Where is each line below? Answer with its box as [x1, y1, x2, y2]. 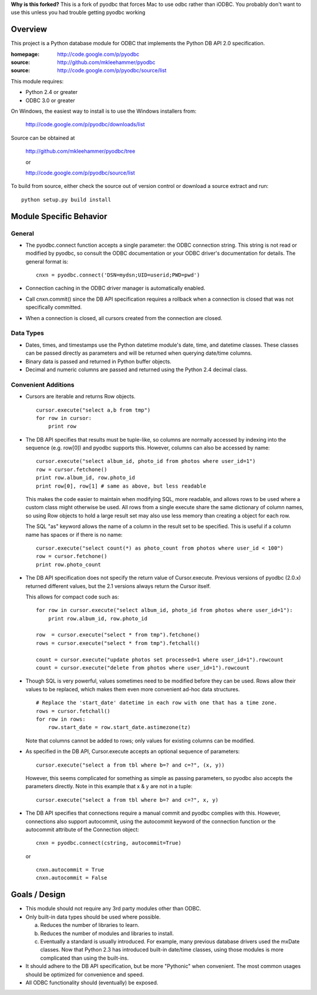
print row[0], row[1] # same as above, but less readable [36, 482, 207, 489]
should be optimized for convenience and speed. [25, 971, 144, 978]
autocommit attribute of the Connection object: [25, 826, 139, 833]
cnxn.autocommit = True [36, 866, 104, 873]
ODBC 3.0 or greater [25, 97, 76, 104]
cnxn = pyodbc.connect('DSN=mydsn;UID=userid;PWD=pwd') [36, 272, 200, 278]
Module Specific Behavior [11, 211, 108, 221]
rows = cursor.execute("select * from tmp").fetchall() [36, 640, 200, 646]
